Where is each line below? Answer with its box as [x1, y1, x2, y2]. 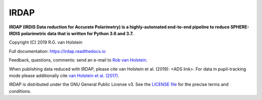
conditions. [9, 88, 32, 94]
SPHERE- [230, 24, 249, 30]
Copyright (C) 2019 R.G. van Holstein [9, 39, 82, 45]
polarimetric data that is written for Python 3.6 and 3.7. [21, 30, 134, 36]
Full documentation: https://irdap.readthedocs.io [9, 48, 106, 54]
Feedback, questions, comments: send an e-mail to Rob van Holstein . [9, 57, 148, 63]
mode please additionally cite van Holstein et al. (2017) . [9, 73, 120, 78]
